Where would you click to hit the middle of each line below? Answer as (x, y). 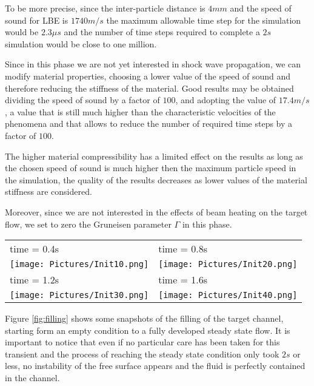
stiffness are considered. (48, 191)
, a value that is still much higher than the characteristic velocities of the (140, 111)
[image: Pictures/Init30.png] (79, 295)
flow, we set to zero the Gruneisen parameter (88, 224)
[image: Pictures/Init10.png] (79, 264)
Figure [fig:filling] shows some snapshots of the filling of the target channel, (144, 318)
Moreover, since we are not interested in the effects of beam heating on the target (156, 212)
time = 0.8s (183, 249)
